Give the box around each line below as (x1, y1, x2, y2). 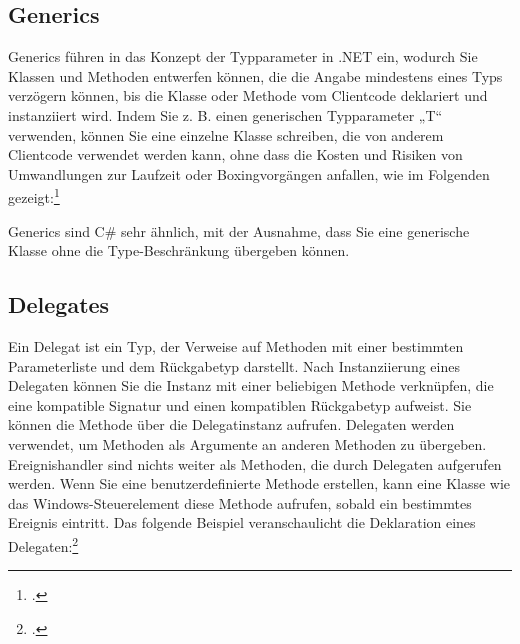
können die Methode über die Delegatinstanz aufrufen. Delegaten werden (8, 414, 455, 435)
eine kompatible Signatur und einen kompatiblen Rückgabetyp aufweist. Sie (8, 394, 472, 415)
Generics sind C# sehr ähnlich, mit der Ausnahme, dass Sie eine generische (8, 220, 470, 241)
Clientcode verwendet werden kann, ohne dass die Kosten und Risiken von (8, 144, 463, 165)
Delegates (8, 289, 110, 320)
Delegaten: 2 (8, 532, 79, 556)
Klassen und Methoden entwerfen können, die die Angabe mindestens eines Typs (8, 65, 503, 86)
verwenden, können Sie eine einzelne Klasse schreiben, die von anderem (8, 124, 444, 145)
